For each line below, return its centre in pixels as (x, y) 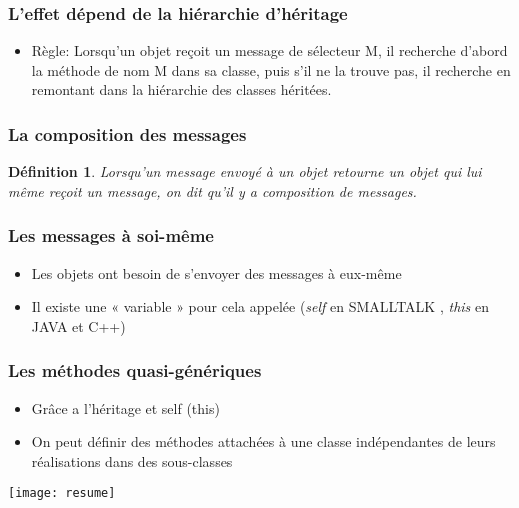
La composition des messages (127, 133)
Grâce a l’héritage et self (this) (125, 407)
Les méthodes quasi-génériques (135, 370)
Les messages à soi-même (111, 235)
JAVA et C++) (78, 325)
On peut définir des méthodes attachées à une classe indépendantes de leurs (263, 441)
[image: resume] (62, 493)
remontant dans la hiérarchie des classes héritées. (181, 89)
